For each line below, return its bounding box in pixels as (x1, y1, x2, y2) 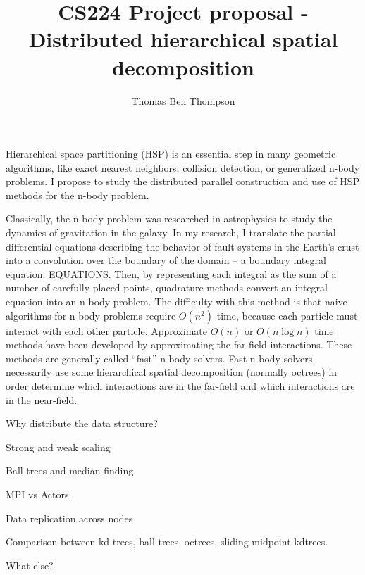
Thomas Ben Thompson (131, 93, 235, 108)
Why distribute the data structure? (6, 416, 158, 431)
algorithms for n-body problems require (6, 308, 176, 322)
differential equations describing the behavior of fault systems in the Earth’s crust (6, 239, 359, 253)
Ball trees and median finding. (6, 463, 137, 478)
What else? (6, 557, 54, 572)
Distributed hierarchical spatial (28, 25, 338, 53)
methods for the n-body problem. (6, 187, 149, 202)
